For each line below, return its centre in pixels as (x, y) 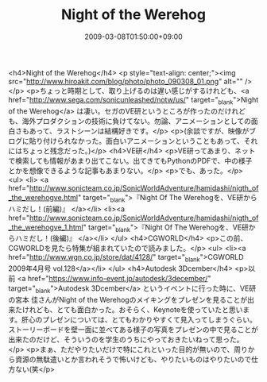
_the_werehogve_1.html (46, 227)
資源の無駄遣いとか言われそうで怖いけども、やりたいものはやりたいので (133, 359)
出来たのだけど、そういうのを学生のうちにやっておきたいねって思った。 (126, 339)
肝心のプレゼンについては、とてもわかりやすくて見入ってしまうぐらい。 (139, 319)
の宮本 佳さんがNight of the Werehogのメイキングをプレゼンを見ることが (128, 299)
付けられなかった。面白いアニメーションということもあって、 (143, 141)
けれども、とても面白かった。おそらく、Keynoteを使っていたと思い (132, 309)
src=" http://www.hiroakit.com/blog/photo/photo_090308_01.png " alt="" (126, 81)
